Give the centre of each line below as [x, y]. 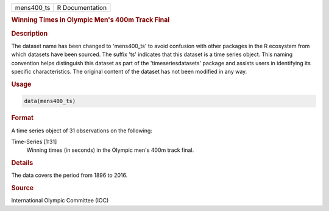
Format [22, 118]
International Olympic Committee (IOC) [60, 201]
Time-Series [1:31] [34, 141]
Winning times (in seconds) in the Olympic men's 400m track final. [110, 150]
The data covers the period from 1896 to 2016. [69, 175]
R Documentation [82, 8]
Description [30, 34]
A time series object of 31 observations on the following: [82, 131]
